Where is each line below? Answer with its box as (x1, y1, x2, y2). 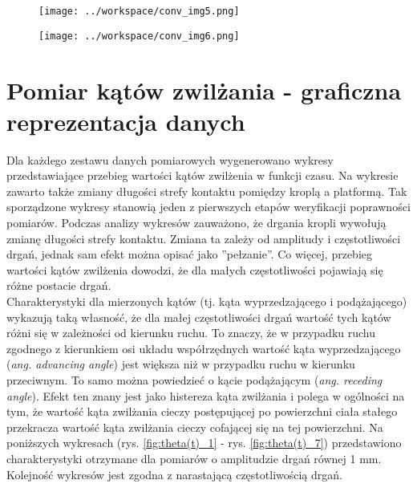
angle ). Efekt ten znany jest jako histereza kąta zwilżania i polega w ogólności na (6, 387, 405, 404)
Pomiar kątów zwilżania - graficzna (6, 73, 402, 106)
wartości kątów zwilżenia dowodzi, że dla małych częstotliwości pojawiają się (6, 261, 383, 278)
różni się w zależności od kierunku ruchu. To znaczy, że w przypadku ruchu (6, 324, 376, 341)
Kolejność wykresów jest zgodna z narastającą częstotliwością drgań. (6, 466, 342, 482)
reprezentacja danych (6, 104, 245, 137)
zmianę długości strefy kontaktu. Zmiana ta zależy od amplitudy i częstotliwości (6, 230, 401, 246)
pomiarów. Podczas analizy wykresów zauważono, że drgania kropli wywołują (6, 214, 387, 230)
